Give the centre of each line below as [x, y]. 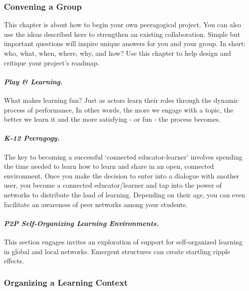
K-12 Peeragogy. [32, 138]
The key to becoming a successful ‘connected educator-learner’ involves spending [123, 156]
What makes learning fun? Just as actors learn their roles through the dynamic [121, 100]
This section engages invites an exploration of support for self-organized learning [123, 241]
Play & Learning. [33, 81]
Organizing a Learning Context [66, 282]
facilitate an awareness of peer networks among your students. [96, 204]
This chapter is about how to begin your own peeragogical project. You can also [123, 24]
